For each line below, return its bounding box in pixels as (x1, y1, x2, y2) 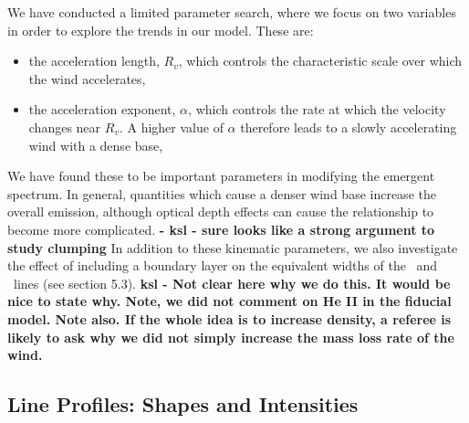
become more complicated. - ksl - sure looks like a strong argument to (7, 219, 435, 238)
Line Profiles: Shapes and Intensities (7, 390, 359, 418)
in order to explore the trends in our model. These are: (7, 20, 314, 39)
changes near (28, 117, 101, 136)
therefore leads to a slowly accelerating (240, 117, 457, 136)
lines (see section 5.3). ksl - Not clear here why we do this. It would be (13, 273, 451, 292)
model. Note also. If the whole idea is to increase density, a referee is (7, 309, 452, 328)
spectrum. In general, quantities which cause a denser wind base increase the (7, 184, 436, 203)
